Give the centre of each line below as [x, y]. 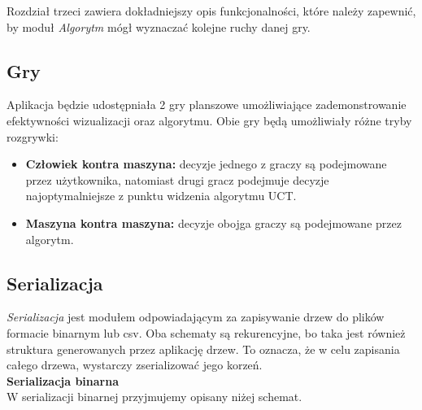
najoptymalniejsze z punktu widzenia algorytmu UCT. [161, 196]
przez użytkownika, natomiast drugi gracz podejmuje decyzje [177, 179]
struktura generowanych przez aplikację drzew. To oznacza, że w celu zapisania [203, 349]
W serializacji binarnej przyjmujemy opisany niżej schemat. [154, 397]
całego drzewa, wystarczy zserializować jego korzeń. [135, 365]
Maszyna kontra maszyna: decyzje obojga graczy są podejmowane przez [213, 222]
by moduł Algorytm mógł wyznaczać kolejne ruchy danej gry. [159, 26]
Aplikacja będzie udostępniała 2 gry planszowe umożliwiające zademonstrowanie [207, 105]
